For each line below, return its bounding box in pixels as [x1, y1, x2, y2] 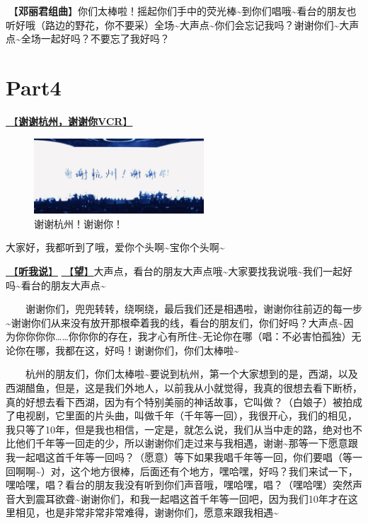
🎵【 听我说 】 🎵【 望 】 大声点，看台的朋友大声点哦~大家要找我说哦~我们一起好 [6, 263, 353, 278]
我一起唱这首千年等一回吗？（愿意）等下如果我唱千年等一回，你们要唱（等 [6, 450, 352, 465]
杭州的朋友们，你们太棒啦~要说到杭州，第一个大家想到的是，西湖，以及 [25, 366, 358, 381]
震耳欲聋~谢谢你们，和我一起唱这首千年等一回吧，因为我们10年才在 [35, 491, 348, 506]
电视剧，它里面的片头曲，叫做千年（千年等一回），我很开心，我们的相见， [15, 408, 357, 423]
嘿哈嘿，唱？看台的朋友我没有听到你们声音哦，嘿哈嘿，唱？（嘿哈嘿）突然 [6, 477, 352, 492]
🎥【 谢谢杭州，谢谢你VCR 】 [6, 113, 133, 128]
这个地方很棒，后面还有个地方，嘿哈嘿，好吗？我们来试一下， [70, 463, 358, 478]
